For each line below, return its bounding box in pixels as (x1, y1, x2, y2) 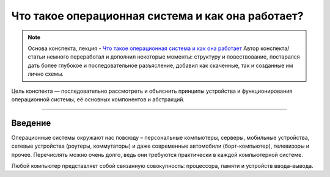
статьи (28, 53, 46, 60)
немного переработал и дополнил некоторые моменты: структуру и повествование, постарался (46, 53, 301, 60)
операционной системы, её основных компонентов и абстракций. (11, 95, 185, 103)
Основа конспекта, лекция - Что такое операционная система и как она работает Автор (28, 45, 260, 52)
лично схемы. (28, 70, 64, 78)
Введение (11, 118, 51, 128)
